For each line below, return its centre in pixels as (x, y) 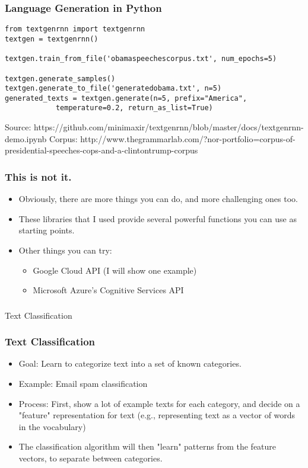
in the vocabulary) (52, 426)
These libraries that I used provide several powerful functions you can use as (158, 218)
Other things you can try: (65, 250)
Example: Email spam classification (83, 384)
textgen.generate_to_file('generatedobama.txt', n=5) (113, 89)
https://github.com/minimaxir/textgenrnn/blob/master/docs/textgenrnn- (169, 127)
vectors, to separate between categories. (91, 458)
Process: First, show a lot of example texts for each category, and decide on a (159, 403)
